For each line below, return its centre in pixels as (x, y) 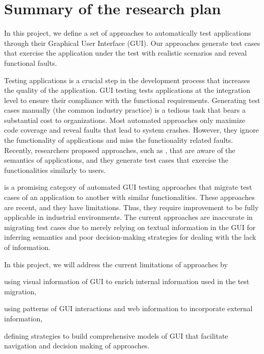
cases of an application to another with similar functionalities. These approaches (129, 197)
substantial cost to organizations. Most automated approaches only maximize (125, 120)
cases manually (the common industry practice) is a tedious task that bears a (125, 110)
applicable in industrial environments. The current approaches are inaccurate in (128, 217)
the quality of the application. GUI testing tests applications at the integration (127, 90)
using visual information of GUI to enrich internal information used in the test (127, 281)
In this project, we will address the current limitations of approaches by (116, 264)
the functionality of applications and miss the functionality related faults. (119, 140)
